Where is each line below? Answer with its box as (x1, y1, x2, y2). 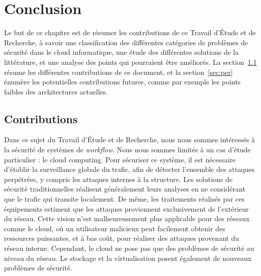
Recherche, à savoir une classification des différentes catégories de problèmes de (4, 37, 248, 47)
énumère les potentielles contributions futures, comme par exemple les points (4, 76, 241, 87)
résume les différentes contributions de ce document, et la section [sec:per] (4, 66, 233, 77)
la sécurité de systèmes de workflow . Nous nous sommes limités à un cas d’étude (4, 144, 251, 155)
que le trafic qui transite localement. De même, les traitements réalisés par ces (4, 194, 245, 204)
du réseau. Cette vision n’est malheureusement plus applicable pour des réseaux (4, 213, 250, 224)
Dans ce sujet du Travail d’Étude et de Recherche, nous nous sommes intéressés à (4, 134, 255, 145)
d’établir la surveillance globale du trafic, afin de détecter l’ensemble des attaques (4, 164, 255, 174)
